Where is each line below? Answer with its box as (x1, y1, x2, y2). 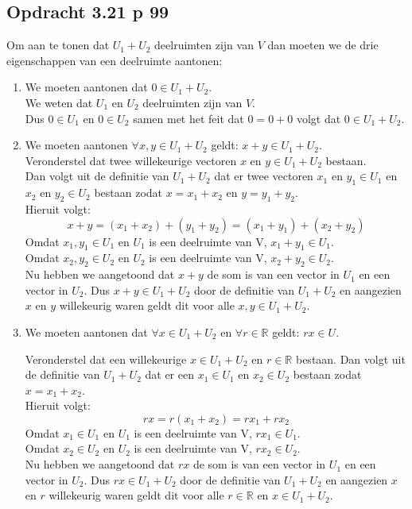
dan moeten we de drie (267, 37, 379, 53)
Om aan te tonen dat (6, 37, 110, 53)
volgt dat (296, 110, 341, 126)
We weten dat (25, 94, 93, 110)
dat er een (145, 366, 194, 383)
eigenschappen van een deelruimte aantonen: (6, 52, 223, 68)
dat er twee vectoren (214, 168, 313, 184)
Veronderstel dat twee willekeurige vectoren (25, 152, 237, 168)
